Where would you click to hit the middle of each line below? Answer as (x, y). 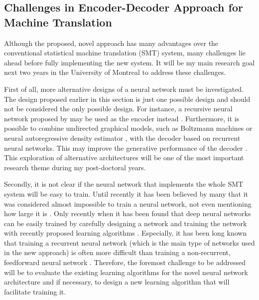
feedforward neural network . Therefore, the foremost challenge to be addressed (125, 262)
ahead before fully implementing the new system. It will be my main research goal (129, 62)
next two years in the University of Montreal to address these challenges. (115, 72)
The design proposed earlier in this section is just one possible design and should (127, 99)
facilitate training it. (35, 291)
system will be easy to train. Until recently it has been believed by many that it (126, 193)
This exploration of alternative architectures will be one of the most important (124, 157)
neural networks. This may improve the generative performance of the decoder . (126, 148)
